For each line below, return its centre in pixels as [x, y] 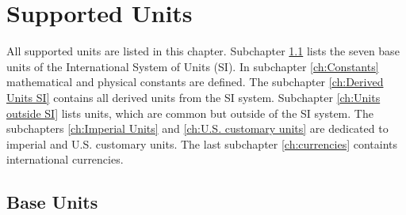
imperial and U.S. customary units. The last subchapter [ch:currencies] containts [202, 143]
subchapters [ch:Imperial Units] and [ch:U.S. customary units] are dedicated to [197, 128]
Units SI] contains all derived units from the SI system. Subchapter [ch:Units [193, 97]
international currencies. [65, 159]
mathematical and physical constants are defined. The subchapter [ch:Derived [195, 82]
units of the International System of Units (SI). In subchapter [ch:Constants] [193, 66]
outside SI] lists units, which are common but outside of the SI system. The [190, 113]
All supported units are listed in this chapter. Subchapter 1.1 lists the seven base [203, 51]
